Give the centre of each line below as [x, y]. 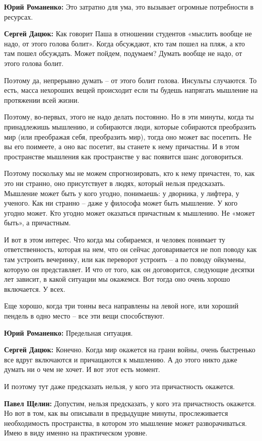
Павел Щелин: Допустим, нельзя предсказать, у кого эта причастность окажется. [130, 403]
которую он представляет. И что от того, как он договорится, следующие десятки [129, 269]
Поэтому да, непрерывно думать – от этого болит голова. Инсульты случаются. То [130, 80]
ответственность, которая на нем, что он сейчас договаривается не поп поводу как [130, 249]
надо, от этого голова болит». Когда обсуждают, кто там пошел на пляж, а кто [125, 43]
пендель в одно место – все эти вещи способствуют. [84, 316]
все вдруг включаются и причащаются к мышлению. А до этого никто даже [121, 359]
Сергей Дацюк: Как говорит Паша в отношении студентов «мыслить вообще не [128, 34]
